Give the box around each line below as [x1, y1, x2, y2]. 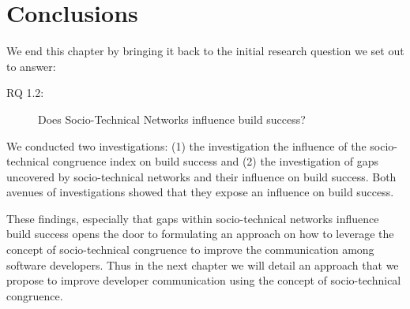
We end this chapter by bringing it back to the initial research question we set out [6, 43, 404, 59]
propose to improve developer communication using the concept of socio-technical [6, 272, 401, 289]
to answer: [6, 58, 56, 74]
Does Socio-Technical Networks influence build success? [38, 110, 306, 127]
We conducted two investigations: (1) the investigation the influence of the [6, 137, 367, 154]
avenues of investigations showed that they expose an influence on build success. [6, 184, 394, 200]
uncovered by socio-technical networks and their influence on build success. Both [6, 168, 397, 184]
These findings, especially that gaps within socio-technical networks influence [6, 210, 379, 226]
